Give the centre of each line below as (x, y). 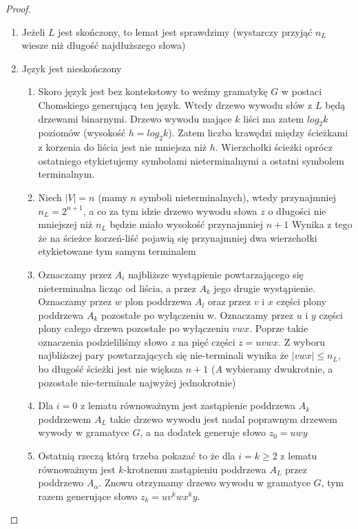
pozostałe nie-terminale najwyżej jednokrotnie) (137, 382)
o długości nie (297, 210)
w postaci (302, 91)
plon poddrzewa (158, 301)
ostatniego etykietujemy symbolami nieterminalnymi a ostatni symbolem (191, 160)
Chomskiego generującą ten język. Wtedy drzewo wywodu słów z (175, 104)
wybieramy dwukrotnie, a (279, 369)
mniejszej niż (65, 224)
